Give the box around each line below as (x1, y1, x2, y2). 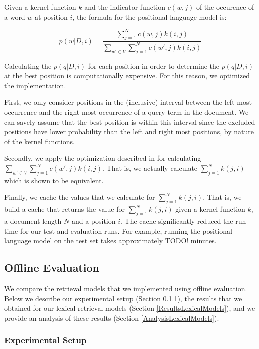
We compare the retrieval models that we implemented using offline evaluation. (4, 283, 247, 293)
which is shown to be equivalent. (4, 174, 104, 185)
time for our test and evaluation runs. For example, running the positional (4, 225, 232, 236)
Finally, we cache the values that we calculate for (4, 192, 155, 202)
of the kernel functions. (4, 136, 75, 146)
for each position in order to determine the (88, 60, 219, 71)
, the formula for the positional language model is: (72, 11, 227, 22)
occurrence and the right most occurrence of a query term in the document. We (4, 107, 249, 117)
